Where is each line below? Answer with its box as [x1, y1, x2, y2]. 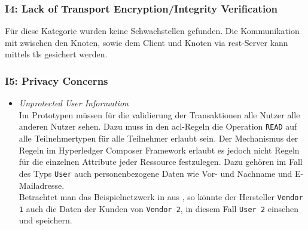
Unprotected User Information [19, 97, 129, 109]
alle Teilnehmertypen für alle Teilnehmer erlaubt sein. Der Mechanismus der [19, 132, 298, 145]
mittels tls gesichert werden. [5, 48, 108, 60]
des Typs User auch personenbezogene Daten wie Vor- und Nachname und [19, 167, 292, 179]
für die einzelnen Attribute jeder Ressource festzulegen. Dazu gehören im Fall [19, 155, 303, 168]
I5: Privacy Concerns [5, 73, 108, 88]
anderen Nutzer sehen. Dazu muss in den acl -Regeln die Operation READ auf [19, 120, 297, 133]
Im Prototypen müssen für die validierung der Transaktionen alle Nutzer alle [19, 108, 300, 121]
